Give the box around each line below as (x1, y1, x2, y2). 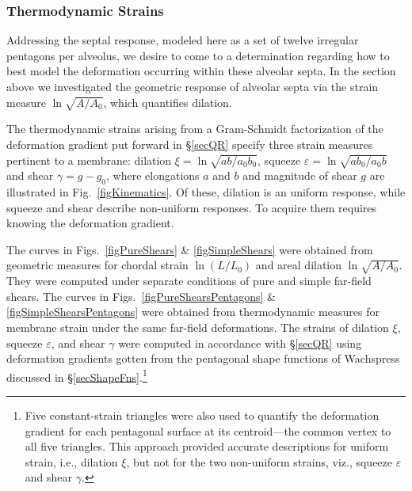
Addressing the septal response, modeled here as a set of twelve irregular (6, 32, 359, 48)
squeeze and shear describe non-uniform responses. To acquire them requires (6, 199, 377, 215)
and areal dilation (255, 257, 342, 273)
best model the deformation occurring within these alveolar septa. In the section (6, 63, 396, 79)
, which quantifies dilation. (103, 93, 232, 110)
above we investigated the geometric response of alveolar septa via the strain (6, 78, 379, 94)
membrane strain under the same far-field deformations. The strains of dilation (6, 319, 389, 336)
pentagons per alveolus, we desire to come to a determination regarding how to (6, 47, 390, 63)
